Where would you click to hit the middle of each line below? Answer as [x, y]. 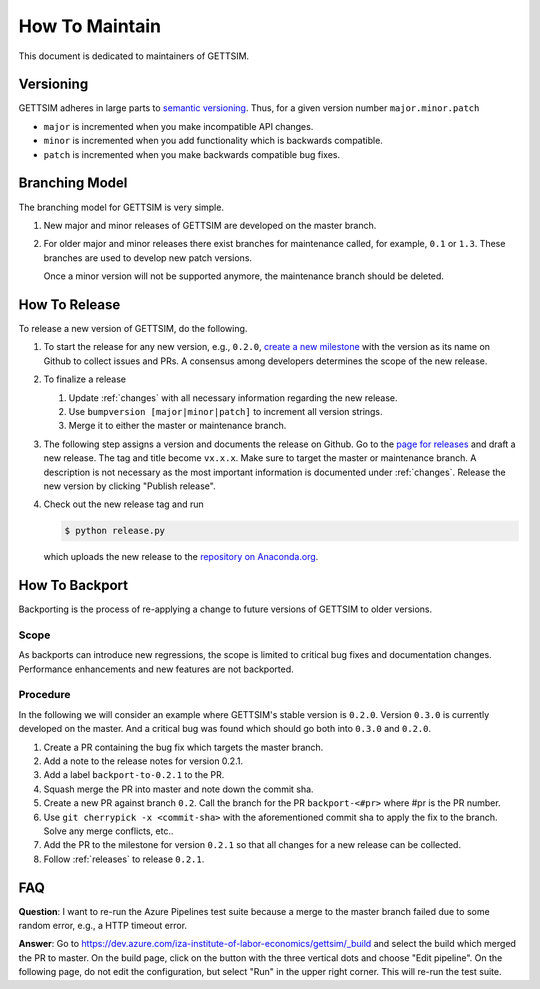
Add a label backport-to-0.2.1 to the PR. [134, 775]
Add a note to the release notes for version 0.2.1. [143, 761]
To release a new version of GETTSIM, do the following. [133, 328]
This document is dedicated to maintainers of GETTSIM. [134, 56]
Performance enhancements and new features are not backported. [156, 669]
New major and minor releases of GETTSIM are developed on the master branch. [210, 225]
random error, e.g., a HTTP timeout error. [103, 926]
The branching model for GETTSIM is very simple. [121, 207]
